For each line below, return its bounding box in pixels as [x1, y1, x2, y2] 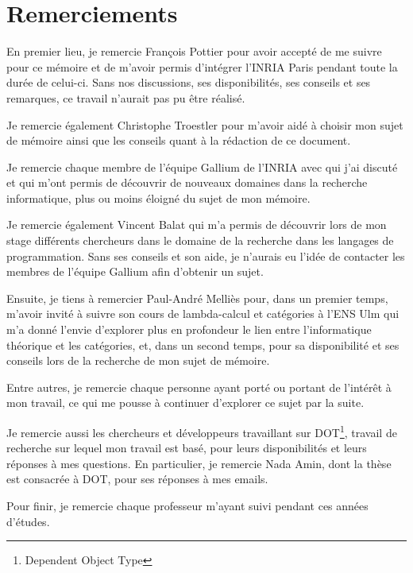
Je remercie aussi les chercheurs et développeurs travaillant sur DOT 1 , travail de [6, 422, 397, 440]
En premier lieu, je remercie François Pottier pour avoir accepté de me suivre [6, 43, 382, 60]
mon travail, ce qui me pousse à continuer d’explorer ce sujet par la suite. [6, 394, 365, 411]
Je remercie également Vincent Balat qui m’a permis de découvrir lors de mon [6, 216, 387, 233]
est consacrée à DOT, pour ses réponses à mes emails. [6, 470, 268, 487]
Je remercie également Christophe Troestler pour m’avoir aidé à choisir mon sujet [6, 116, 403, 133]
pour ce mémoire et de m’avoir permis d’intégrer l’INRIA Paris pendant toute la [6, 58, 398, 75]
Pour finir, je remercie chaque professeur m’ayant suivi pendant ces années [6, 498, 369, 514]
